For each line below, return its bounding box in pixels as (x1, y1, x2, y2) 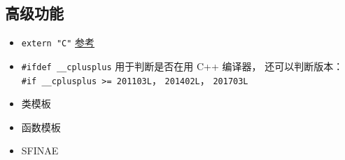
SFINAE (21, 143, 59, 158)
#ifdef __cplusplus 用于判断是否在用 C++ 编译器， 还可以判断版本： (21, 58, 344, 73)
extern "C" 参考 (21, 35, 95, 50)
